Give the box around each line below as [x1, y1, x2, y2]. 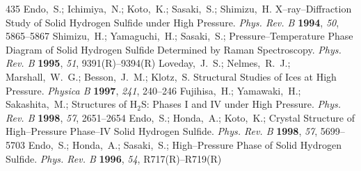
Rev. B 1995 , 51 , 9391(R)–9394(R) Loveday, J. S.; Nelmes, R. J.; [6, 56, 291, 70]
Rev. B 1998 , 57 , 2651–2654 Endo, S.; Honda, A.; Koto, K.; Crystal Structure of [6, 110, 355, 124]
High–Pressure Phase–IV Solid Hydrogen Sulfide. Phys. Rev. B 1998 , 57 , [6, 124, 318, 138]
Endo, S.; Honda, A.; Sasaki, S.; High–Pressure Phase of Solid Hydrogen [28, 137, 342, 152]
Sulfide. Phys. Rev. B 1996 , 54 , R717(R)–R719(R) [6, 151, 222, 165]
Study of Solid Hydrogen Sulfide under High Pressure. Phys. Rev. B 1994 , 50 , [6, 15, 339, 29]
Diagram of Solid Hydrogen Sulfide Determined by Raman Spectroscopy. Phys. [6, 42, 342, 56]
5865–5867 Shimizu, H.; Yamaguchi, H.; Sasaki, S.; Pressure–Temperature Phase [6, 28, 353, 43]
